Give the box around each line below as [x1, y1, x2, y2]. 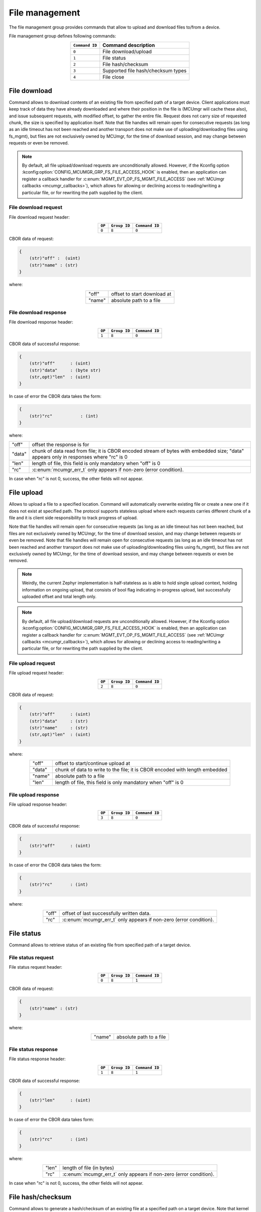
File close [102, 74, 124, 80]
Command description [102, 42, 155, 48]
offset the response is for [31, 441, 89, 448]
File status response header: [9, 1056, 66, 1062]
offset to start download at [111, 290, 172, 297]
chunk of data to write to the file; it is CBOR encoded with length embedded [55, 766, 228, 773]
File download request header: [9, 214, 70, 220]
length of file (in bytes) [62, 1164, 115, 1171]
